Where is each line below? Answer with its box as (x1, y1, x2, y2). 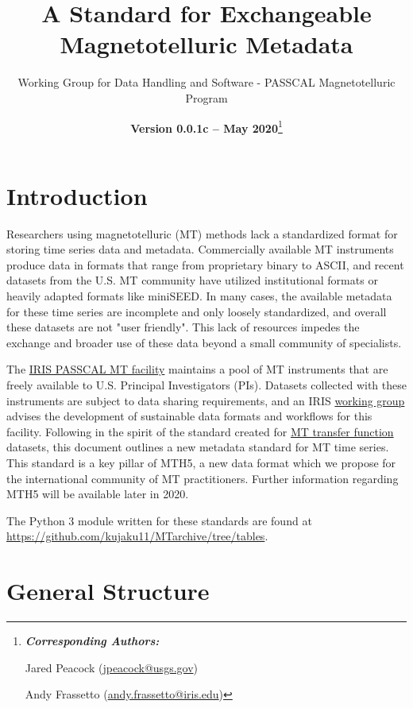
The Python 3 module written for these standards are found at (6, 512, 312, 528)
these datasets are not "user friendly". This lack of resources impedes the (6, 319, 360, 335)
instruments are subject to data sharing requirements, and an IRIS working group (6, 392, 405, 408)
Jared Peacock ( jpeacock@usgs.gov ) (25, 659, 198, 675)
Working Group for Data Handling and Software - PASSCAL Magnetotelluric (17, 74, 396, 91)
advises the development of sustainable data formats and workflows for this (6, 408, 372, 424)
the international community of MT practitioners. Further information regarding (6, 470, 399, 486)
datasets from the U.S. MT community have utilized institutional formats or (6, 272, 378, 288)
